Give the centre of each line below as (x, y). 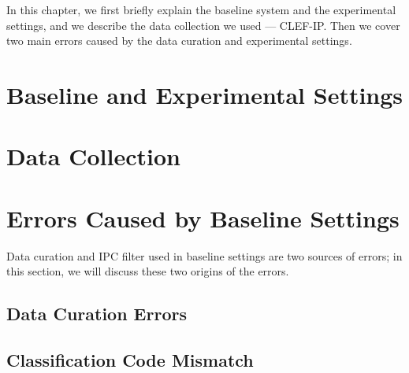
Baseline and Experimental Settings (205, 94)
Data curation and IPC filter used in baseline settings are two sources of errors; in (204, 255)
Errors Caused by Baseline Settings (203, 218)
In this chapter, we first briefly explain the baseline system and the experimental (201, 9)
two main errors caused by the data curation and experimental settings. (179, 41)
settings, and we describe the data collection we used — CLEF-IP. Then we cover (203, 25)
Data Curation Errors (97, 314)
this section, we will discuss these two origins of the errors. (148, 271)
